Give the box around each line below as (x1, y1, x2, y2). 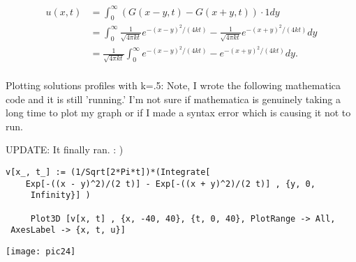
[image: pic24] (6, 246, 76, 256)
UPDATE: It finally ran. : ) (6, 142, 124, 157)
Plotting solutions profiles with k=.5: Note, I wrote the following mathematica (6, 77, 341, 92)
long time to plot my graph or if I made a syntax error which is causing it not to (6, 105, 351, 120)
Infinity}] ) (30, 190, 91, 201)
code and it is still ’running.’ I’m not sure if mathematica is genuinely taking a (6, 91, 341, 106)
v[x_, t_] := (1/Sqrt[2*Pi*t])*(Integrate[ (6, 167, 211, 177)
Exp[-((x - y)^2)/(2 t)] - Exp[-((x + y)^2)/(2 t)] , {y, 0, (25, 178, 316, 189)
